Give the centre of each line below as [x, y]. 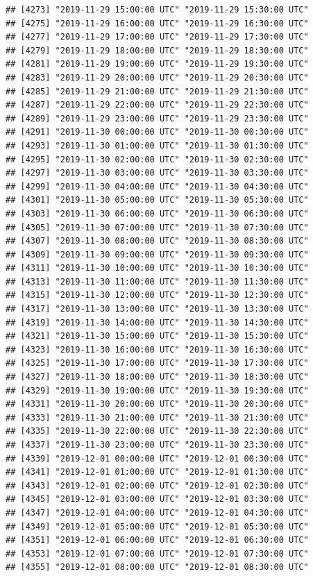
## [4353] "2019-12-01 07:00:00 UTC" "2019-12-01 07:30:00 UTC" [157, 553]
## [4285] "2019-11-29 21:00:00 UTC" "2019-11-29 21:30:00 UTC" [157, 91]
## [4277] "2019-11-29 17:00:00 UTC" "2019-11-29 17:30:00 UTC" [157, 37]
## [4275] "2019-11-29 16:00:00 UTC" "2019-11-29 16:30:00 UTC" [157, 23]
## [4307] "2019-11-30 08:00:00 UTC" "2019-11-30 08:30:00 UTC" [157, 241]
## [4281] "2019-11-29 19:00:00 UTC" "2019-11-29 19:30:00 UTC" [157, 64]
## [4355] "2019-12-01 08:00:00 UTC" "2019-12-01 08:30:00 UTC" [157, 567]
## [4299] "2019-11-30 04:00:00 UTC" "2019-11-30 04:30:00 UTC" [157, 186]
